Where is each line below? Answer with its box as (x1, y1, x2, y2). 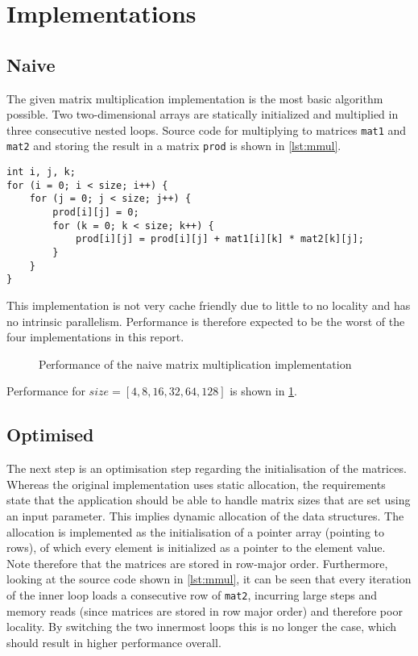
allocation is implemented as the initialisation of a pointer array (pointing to (6, 523, 384, 540)
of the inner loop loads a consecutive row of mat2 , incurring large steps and (6, 586, 378, 603)
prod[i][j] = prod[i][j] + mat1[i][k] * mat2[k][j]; (75, 233, 364, 245)
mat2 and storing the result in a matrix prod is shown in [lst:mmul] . (6, 137, 341, 154)
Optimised (6, 422, 94, 447)
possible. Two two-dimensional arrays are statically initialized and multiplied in (6, 106, 399, 123)
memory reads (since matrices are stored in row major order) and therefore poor (6, 602, 403, 619)
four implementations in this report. (6, 328, 184, 345)
